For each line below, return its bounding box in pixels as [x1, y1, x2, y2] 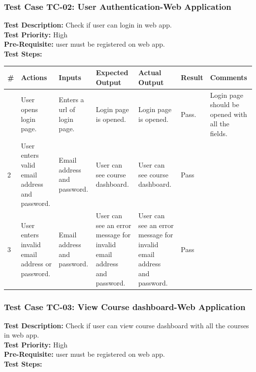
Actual [138, 67, 161, 78]
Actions [21, 72, 47, 82]
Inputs [59, 72, 81, 82]
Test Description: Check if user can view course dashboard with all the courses [4, 320, 249, 330]
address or [21, 258, 52, 269]
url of [59, 104, 75, 114]
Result [181, 72, 203, 82]
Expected [96, 67, 128, 78]
